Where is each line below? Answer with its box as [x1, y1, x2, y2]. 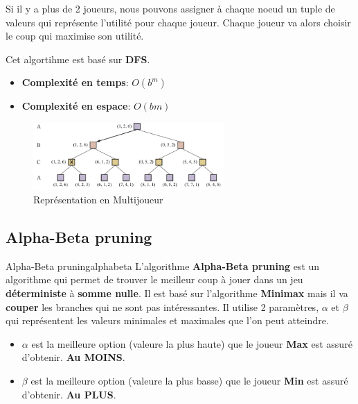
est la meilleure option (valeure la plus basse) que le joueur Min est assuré [30, 373, 348, 387]
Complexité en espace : [21, 99, 131, 113]
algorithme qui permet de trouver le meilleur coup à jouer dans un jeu [6, 272, 303, 287]
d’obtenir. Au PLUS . [21, 387, 116, 401]
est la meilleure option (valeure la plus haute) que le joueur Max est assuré [31, 336, 352, 351]
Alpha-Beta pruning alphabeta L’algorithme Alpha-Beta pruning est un [6, 258, 320, 273]
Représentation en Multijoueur [33, 192, 163, 207]
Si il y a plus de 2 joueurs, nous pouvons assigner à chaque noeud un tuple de [6, 1, 335, 15]
